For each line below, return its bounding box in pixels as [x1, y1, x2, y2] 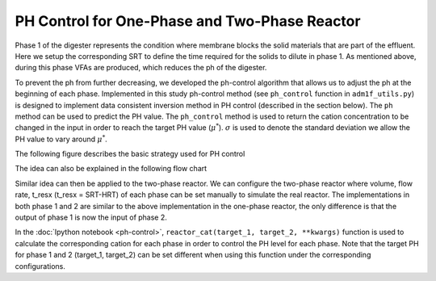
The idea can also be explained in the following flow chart [15, 164, 208, 174]
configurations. [15, 261, 66, 271]
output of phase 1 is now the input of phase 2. [15, 212, 167, 222]
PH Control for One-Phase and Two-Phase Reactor [15, 12, 361, 30]
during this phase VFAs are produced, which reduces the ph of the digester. [15, 63, 267, 73]
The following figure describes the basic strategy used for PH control [15, 149, 245, 159]
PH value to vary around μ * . [15, 133, 108, 144]
